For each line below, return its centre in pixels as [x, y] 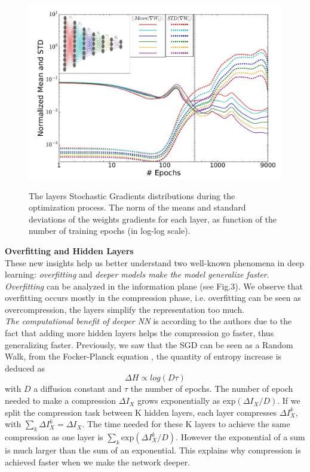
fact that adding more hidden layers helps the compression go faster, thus [139, 333]
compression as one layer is [54, 437]
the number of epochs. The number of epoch [212, 389]
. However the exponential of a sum [240, 437]
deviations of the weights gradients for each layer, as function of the [153, 219]
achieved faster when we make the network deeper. [98, 462]
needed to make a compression [61, 401]
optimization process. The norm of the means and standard [137, 207]
